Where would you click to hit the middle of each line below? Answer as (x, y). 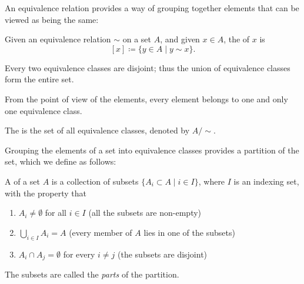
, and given (180, 39)
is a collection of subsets (95, 181)
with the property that (46, 193)
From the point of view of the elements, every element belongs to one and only (146, 98)
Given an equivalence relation (58, 39)
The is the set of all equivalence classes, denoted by (97, 130)
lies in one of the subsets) (189, 232)
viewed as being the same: (52, 19)
